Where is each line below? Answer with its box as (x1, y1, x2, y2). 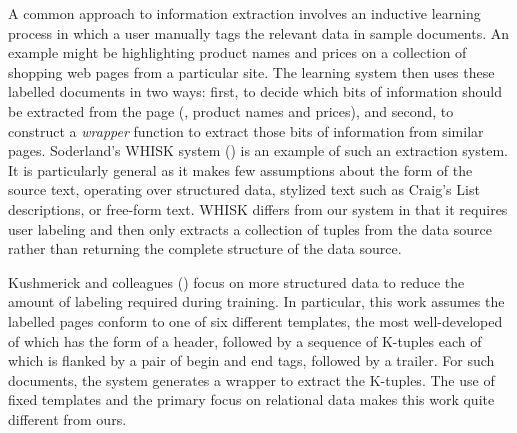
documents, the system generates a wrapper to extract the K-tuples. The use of (8, 369, 495, 390)
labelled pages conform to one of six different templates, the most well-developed (8, 310, 503, 331)
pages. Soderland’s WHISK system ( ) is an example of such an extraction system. (8, 140, 508, 161)
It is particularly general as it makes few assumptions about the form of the (8, 159, 473, 180)
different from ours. (8, 408, 127, 429)
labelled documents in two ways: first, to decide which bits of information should (8, 81, 502, 102)
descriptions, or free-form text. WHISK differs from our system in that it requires (8, 198, 508, 219)
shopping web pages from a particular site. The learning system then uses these (8, 61, 495, 82)
